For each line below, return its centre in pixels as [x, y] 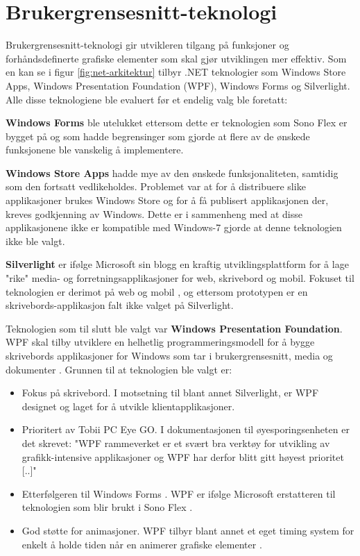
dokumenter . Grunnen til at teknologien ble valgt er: [119, 369]
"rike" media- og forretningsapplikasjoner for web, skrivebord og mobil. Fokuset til [180, 278]
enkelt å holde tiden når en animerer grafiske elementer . [142, 544]
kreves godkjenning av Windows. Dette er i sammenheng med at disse [154, 213]
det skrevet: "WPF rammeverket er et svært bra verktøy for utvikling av [176, 443]
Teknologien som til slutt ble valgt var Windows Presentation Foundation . [174, 328]
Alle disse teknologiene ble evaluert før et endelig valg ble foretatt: [147, 99]
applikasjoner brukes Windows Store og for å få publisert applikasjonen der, [167, 200]
